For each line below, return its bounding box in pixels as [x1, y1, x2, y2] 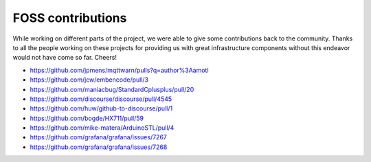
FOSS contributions [12, 10, 127, 25]
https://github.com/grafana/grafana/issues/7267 [30, 133, 168, 141]
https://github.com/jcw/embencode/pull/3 [30, 76, 149, 84]
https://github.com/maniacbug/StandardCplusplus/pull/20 [30, 85, 194, 93]
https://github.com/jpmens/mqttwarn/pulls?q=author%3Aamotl [30, 66, 209, 74]
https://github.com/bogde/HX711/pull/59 [30, 114, 144, 122]
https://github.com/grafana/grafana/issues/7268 [30, 143, 168, 151]
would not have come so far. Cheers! [12, 54, 117, 62]
